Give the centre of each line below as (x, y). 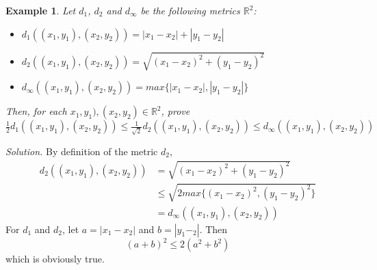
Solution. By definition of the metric (82, 151)
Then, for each (36, 111)
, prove (175, 111)
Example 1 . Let (41, 10)
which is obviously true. (55, 259)
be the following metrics (190, 10)
